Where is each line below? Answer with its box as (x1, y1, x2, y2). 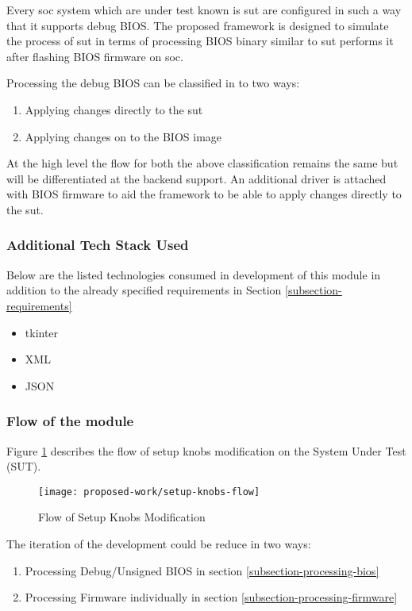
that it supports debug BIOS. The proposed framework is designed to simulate (6, 17, 389, 33)
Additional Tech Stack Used (6, 235, 189, 255)
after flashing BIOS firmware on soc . (6, 48, 183, 64)
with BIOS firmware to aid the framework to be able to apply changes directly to (6, 186, 402, 202)
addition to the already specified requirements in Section (6, 282, 282, 298)
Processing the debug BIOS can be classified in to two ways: (6, 75, 300, 91)
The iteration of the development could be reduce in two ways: (6, 535, 311, 551)
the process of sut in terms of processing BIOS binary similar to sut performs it (6, 33, 394, 49)
